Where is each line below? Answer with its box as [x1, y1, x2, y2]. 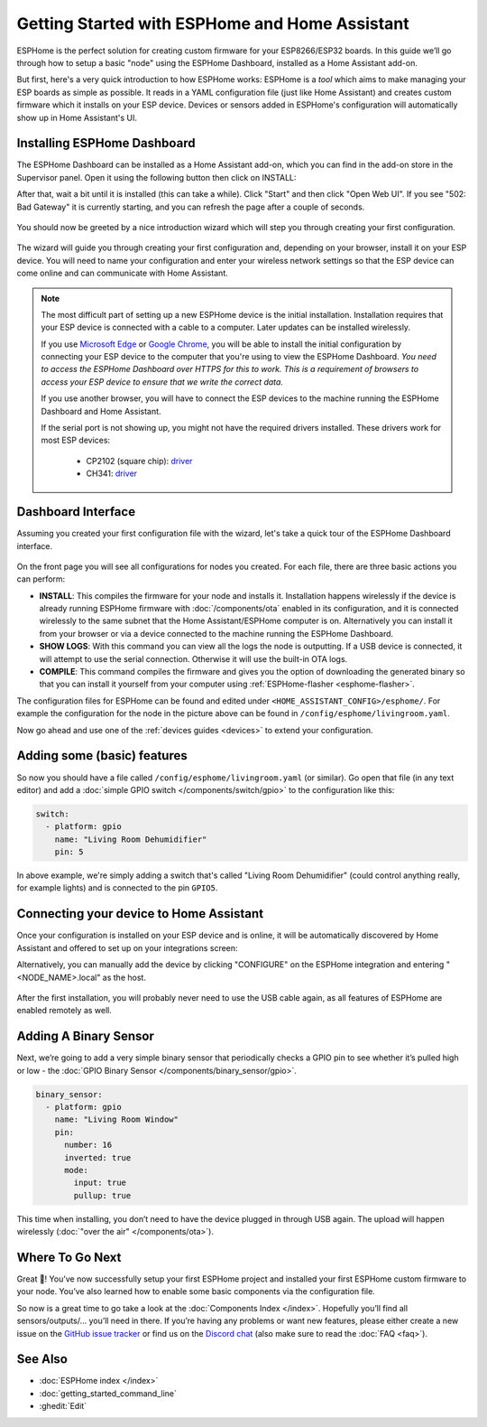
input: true [73, 1178, 126, 1188]
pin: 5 [54, 847, 84, 857]
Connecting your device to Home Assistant [16, 906, 264, 921]
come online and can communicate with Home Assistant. [16, 267, 229, 279]
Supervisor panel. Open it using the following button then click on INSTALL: [16, 172, 297, 182]
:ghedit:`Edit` [39, 1401, 87, 1412]
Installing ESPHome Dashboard [16, 135, 196, 151]
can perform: [16, 574, 66, 584]
